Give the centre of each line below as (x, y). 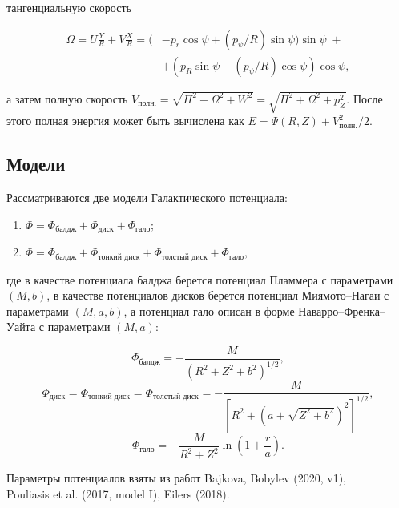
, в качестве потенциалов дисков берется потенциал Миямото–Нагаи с (218, 295)
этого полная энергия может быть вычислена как (125, 121)
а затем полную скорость (67, 98)
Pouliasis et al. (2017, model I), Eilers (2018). (118, 493)
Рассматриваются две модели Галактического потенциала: (147, 197)
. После (365, 98)
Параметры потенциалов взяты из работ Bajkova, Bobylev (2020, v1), (177, 478)
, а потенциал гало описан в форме (209, 310)
